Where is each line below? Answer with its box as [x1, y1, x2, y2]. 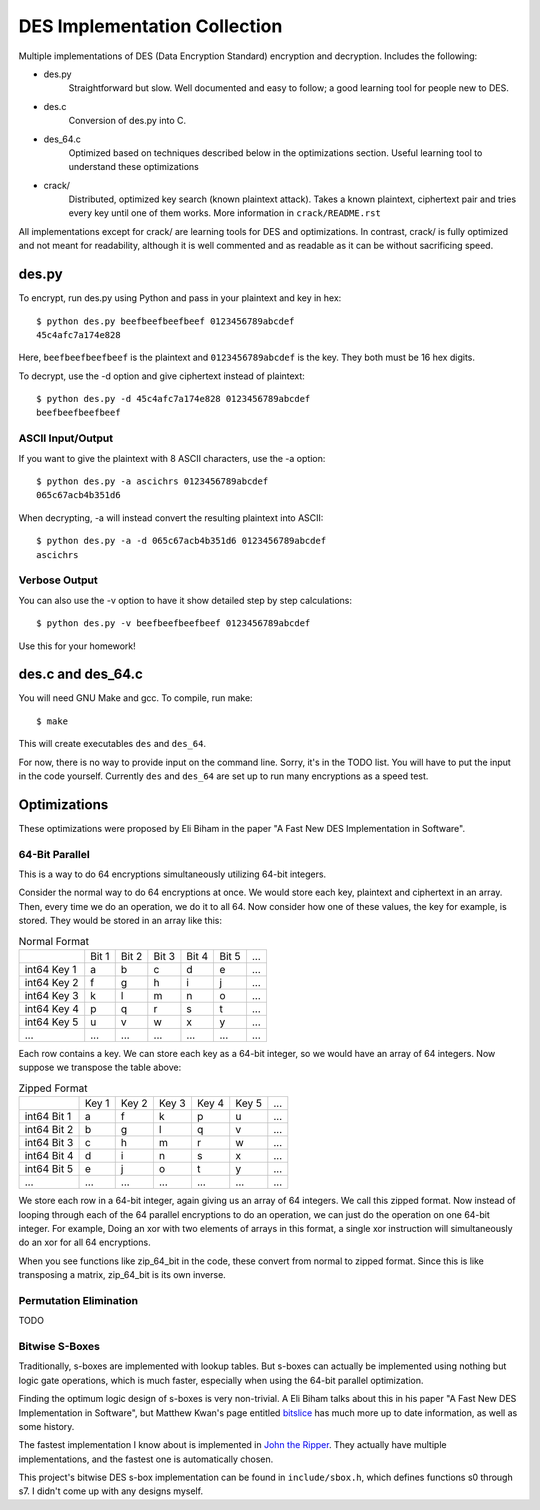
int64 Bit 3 [24, 1136, 74, 1150]
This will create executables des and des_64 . [18, 738, 207, 750]
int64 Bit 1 [24, 1110, 72, 1124]
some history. [18, 1420, 75, 1432]
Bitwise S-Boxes [18, 1339, 100, 1353]
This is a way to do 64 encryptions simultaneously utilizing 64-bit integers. [18, 868, 327, 880]
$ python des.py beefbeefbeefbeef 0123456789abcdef [36, 315, 295, 327]
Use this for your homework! [18, 640, 136, 652]
